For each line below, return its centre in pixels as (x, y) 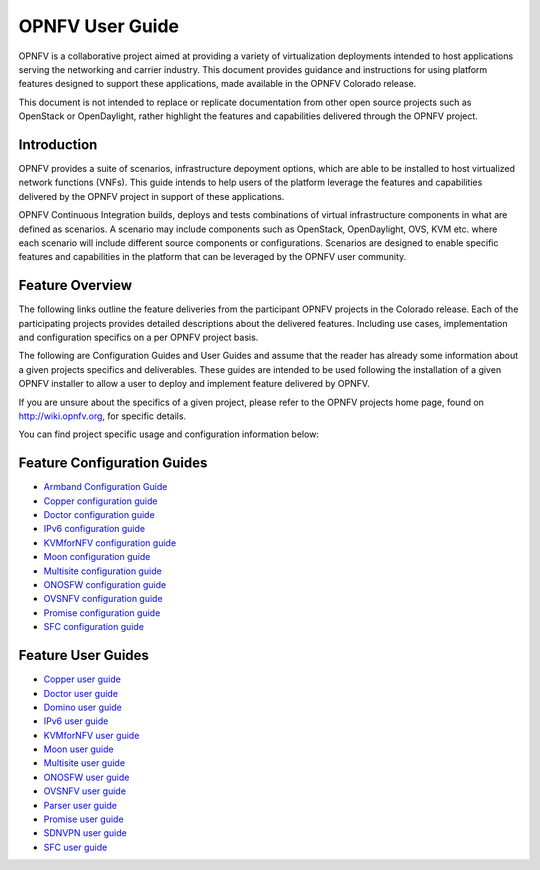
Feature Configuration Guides (113, 463)
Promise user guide (83, 819)
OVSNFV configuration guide (103, 599)
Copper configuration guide (100, 501)
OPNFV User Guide (99, 26)
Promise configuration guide (102, 612)
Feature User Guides (84, 655)
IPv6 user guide (76, 721)
